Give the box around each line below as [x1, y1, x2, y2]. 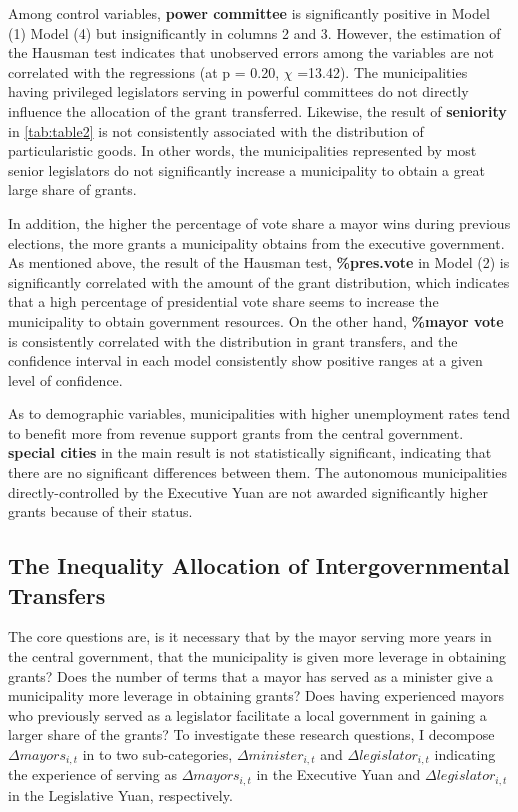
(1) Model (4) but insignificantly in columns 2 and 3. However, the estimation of [8, 22, 501, 43]
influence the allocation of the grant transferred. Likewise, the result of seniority [8, 100, 507, 121]
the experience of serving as [8, 764, 177, 785]
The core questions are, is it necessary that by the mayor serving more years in [8, 626, 492, 647]
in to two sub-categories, [82, 744, 233, 764]
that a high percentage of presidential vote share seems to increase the [8, 291, 439, 312]
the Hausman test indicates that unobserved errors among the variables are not [8, 42, 495, 63]
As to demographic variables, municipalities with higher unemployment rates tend [8, 403, 511, 424]
